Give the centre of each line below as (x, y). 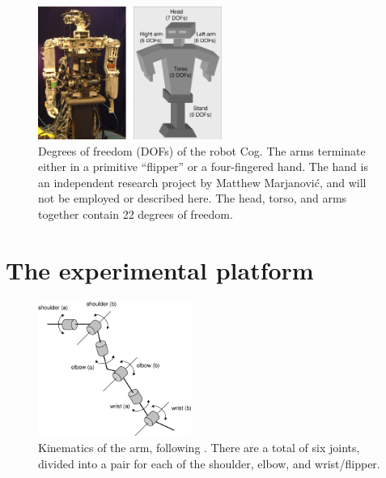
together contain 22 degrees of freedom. (136, 214)
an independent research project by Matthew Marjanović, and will (202, 182)
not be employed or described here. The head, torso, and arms (193, 198)
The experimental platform (160, 269)
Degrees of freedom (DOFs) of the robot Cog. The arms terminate (202, 150)
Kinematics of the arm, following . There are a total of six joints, (199, 447)
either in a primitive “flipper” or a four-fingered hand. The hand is (203, 166)
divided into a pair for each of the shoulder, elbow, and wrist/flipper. (209, 463)
